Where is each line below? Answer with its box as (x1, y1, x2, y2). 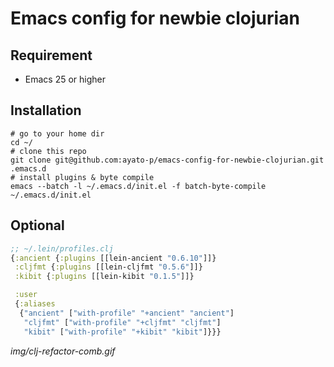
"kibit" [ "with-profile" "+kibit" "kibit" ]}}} (23, 327, 222, 337)
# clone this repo (10, 146, 87, 156)
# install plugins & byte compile (10, 172, 155, 182)
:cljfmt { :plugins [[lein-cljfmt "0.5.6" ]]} (14, 262, 203, 272)
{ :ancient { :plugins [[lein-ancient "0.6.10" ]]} (10, 253, 217, 263)
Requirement (10, 47, 93, 64)
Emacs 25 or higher (24, 73, 107, 85)
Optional (10, 217, 65, 234)
